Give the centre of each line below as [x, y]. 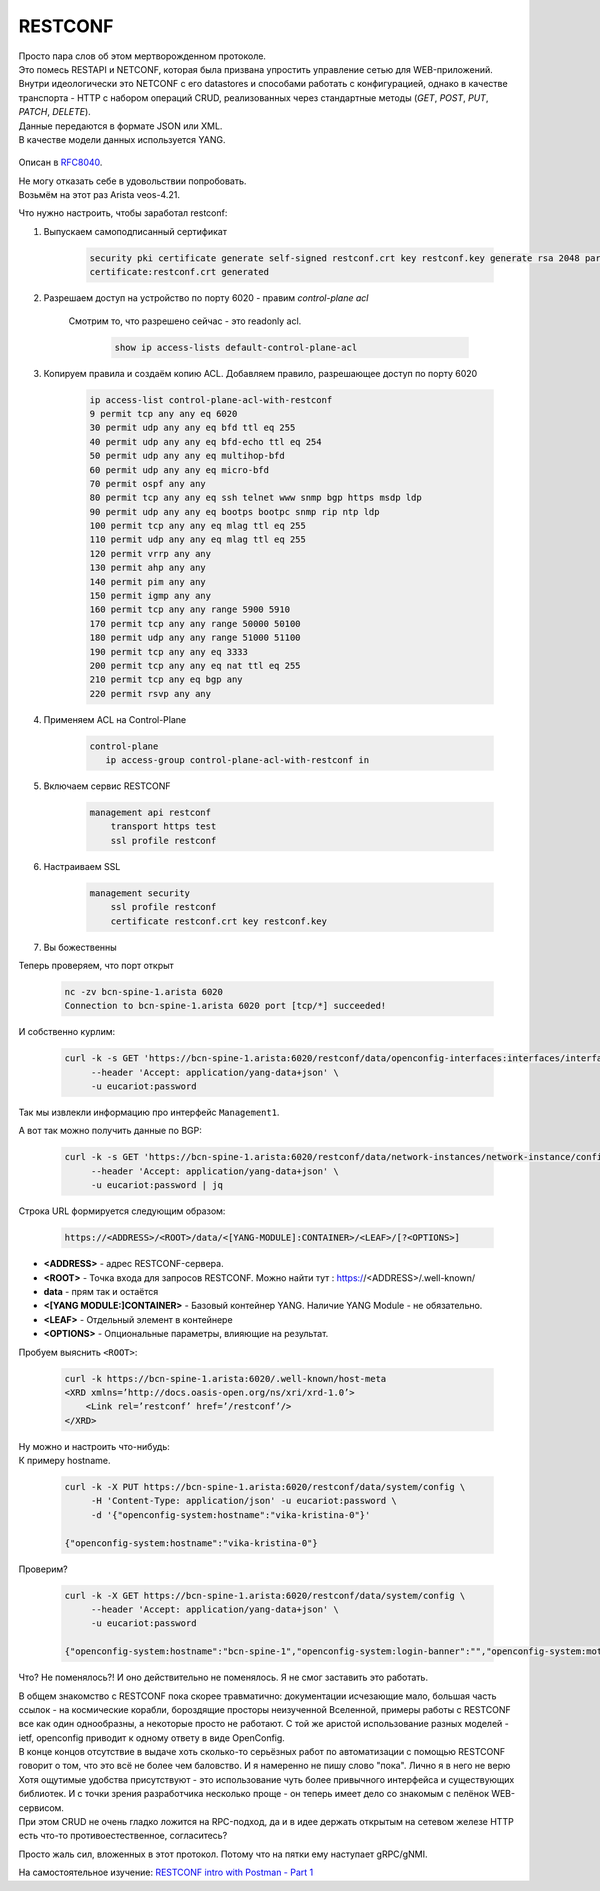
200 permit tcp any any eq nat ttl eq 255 [195, 665]
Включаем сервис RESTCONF [107, 786]
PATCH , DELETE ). [55, 112]
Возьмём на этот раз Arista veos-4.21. [99, 195]
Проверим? [43, 1569]
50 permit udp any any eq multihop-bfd [187, 456]
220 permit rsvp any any [150, 693]
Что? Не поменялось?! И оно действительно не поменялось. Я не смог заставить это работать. [223, 1677]
